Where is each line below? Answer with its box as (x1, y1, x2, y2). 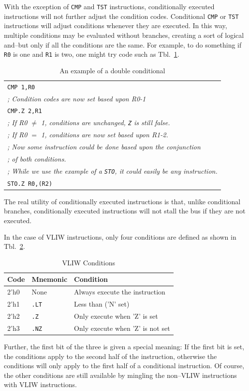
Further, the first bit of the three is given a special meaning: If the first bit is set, (4, 341, 245, 351)
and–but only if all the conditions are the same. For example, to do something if (4, 39, 242, 49)
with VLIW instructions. (4, 379, 77, 390)
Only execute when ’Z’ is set (74, 310, 158, 321)
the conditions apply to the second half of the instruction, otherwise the (4, 351, 217, 361)
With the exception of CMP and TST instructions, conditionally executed (4, 1, 215, 11)
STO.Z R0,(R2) (7, 180, 53, 187)
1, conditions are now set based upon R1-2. (41, 130, 168, 140)
